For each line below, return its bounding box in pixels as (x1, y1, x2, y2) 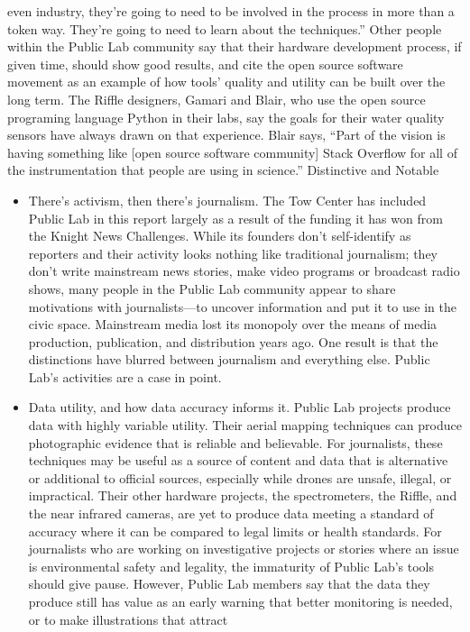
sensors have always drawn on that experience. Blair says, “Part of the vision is (7, 125, 446, 144)
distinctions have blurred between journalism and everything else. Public (28, 350, 430, 369)
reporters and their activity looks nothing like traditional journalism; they (28, 243, 438, 262)
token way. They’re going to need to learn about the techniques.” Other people (7, 19, 442, 38)
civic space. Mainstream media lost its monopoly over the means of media (28, 315, 438, 334)
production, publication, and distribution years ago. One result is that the (28, 332, 438, 351)
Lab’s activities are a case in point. (28, 367, 222, 386)
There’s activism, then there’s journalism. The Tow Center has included (28, 190, 427, 209)
